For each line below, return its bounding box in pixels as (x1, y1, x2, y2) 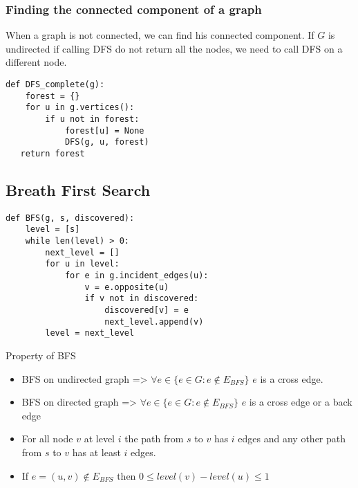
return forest (20, 148, 85, 159)
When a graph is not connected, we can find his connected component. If (6, 28, 314, 42)
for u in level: (45, 259, 120, 269)
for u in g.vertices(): (25, 102, 135, 113)
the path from (124, 431, 184, 446)
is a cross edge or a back (249, 395, 352, 409)
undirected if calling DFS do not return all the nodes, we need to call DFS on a (6, 41, 343, 55)
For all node (21, 431, 73, 446)
